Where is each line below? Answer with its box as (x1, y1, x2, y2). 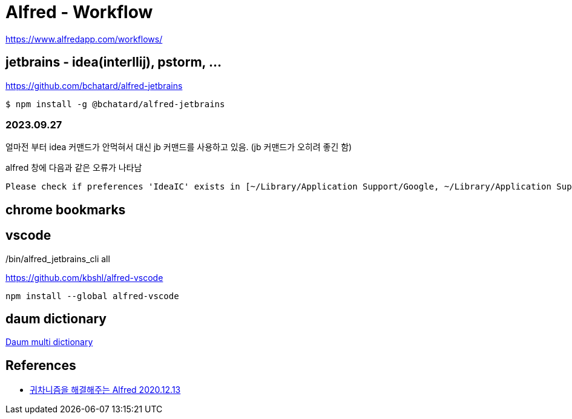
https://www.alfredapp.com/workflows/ (5, 33, 163, 44)
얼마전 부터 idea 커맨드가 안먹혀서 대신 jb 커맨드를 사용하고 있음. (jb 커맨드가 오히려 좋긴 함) (5, 142, 352, 153)
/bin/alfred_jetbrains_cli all (5, 253, 110, 264)
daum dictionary (5, 311, 107, 327)
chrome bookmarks (5, 202, 126, 217)
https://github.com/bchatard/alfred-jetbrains (5, 80, 183, 91)
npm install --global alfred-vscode (5, 291, 179, 301)
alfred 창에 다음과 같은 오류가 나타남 (5, 162, 142, 173)
